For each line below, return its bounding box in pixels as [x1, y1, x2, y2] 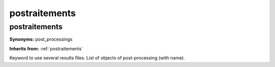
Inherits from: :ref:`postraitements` [9, 45, 84, 51]
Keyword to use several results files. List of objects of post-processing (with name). [9, 55, 185, 61]
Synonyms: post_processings [9, 36, 73, 42]
